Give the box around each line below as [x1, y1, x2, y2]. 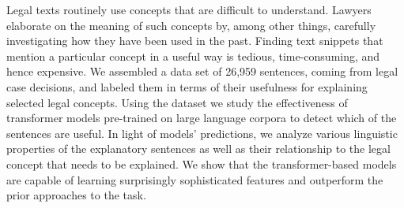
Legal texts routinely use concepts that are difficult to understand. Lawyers [6, 2, 372, 17]
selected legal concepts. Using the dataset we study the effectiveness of [6, 94, 348, 110]
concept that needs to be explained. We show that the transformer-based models [6, 155, 397, 172]
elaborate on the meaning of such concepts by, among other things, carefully [6, 17, 376, 33]
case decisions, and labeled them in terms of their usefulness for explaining [6, 78, 368, 95]
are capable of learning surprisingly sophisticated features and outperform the [6, 171, 383, 188]
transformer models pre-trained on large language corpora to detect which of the [6, 110, 397, 126]
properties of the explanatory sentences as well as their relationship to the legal [6, 140, 391, 157]
